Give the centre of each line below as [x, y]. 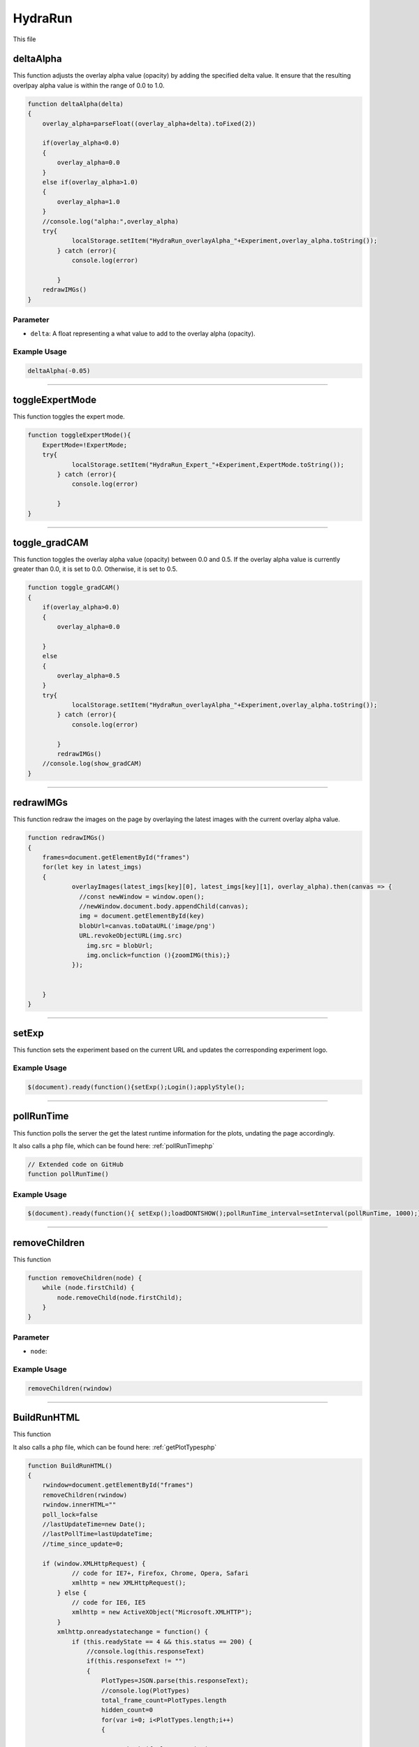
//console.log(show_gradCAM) [92, 764]
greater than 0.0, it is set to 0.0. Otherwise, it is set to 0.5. [95, 569]
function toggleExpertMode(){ [79, 435]
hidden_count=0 [127, 1710]
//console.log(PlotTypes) [146, 1690]
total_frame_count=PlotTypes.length [164, 1700]
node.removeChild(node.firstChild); [120, 1297]
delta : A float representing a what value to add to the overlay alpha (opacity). [143, 334]
